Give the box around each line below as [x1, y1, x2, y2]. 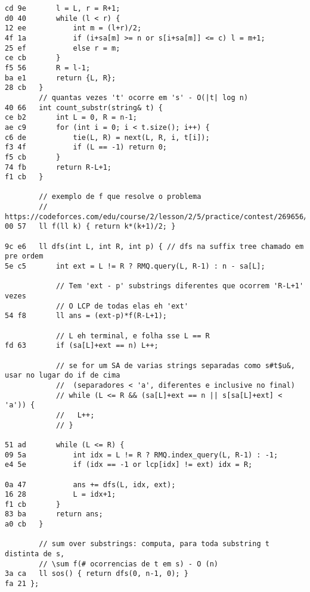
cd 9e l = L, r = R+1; [5, 4, 120, 13]
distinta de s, [5, 550, 65, 559]
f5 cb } [5, 152, 61, 161]
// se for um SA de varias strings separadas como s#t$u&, [55, 361, 295, 370]
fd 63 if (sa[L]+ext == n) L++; [5, 341, 159, 350]
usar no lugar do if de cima [5, 371, 120, 380]
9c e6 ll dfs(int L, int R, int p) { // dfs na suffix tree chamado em [5, 242, 304, 251]
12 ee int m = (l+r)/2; [5, 24, 142, 33]
